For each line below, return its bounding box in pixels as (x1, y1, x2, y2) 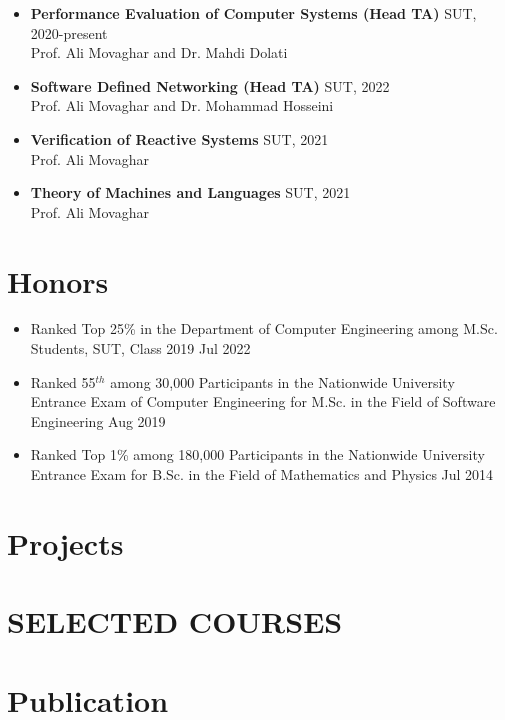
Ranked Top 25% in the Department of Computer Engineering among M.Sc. (30, 318, 498, 339)
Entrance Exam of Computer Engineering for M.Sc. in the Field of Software (30, 391, 496, 412)
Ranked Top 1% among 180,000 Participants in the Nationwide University (30, 444, 485, 465)
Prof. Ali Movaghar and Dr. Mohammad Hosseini (30, 95, 334, 116)
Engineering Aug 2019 (30, 410, 166, 431)
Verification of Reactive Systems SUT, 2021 (30, 128, 329, 149)
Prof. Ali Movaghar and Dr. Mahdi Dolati (30, 42, 288, 63)
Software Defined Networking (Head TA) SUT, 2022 (30, 75, 390, 96)
